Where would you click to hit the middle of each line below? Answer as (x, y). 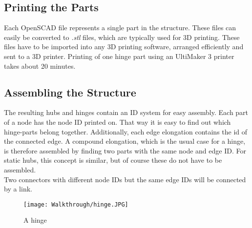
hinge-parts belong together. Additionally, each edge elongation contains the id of (126, 131)
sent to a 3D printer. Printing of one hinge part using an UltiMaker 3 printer (119, 56)
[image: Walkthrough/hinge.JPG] (76, 204)
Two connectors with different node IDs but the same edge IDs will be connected (125, 179)
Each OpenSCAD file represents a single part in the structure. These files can (120, 28)
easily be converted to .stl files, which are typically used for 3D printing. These (122, 37)
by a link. (18, 189)
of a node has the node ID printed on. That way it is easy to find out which (117, 122)
